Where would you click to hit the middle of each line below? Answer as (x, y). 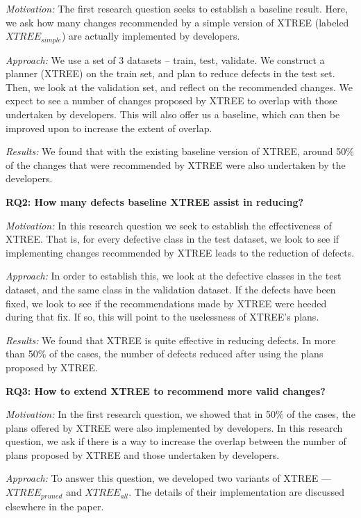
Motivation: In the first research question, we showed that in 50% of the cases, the (180, 414)
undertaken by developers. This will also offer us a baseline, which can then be (173, 114)
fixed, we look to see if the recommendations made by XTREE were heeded (166, 303)
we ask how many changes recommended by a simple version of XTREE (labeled (177, 22)
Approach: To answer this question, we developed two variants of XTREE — (168, 478)
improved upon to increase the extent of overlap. (109, 128)
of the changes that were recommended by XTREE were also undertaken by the (176, 164)
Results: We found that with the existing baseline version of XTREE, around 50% (180, 151)
